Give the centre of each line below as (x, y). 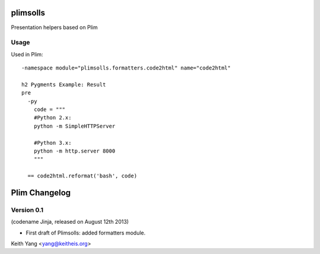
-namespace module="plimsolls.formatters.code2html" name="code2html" (126, 68)
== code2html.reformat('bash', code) (82, 176)
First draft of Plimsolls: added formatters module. (86, 233)
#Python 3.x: (52, 143)
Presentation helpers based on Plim (54, 27)
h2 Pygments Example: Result (64, 84)
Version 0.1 (27, 209)
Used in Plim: (27, 54)
